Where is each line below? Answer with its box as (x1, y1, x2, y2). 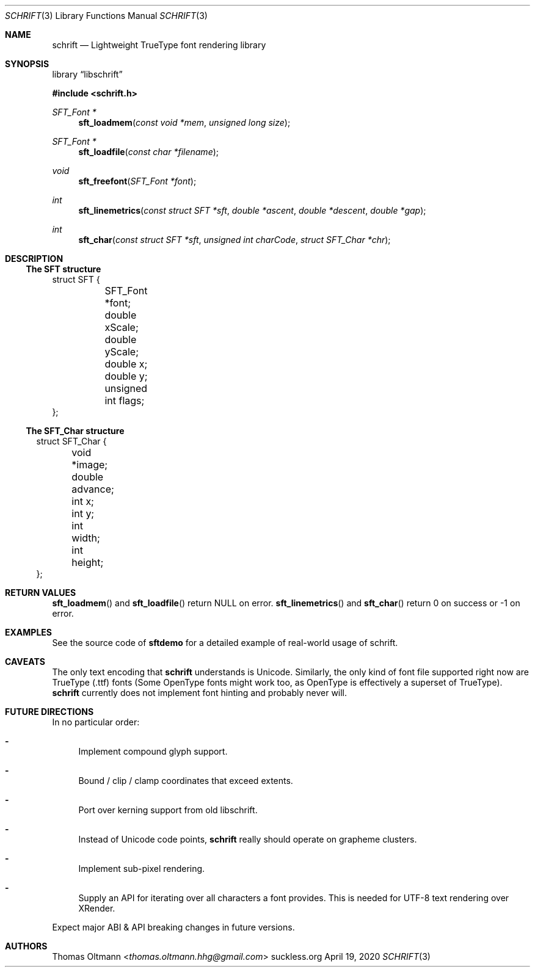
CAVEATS (5, 656, 45, 667)
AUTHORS (5, 941, 48, 951)
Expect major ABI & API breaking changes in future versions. (52, 922, 295, 932)
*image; (71, 459, 108, 471)
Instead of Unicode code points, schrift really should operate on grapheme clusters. (78, 834, 417, 844)
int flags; (104, 394, 145, 407)
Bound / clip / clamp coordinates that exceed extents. (78, 775, 293, 786)
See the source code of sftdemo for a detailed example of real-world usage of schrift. (52, 637, 398, 648)
